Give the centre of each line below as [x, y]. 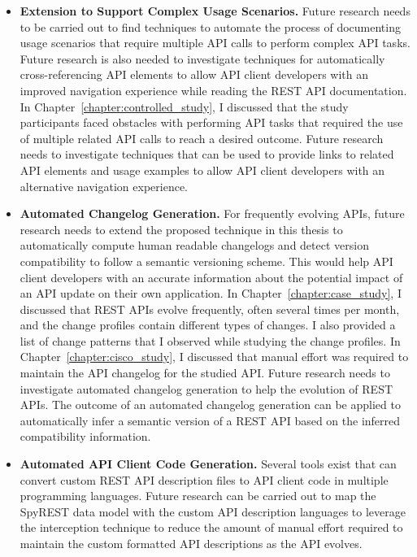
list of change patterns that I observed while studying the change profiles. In [210, 340]
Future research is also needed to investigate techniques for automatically [202, 58]
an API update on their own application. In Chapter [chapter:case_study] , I [211, 293]
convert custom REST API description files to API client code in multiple [204, 479]
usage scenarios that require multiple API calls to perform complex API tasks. [215, 43]
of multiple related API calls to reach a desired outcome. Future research [202, 138]
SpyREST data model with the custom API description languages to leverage [213, 511]
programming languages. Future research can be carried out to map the [198, 496]
